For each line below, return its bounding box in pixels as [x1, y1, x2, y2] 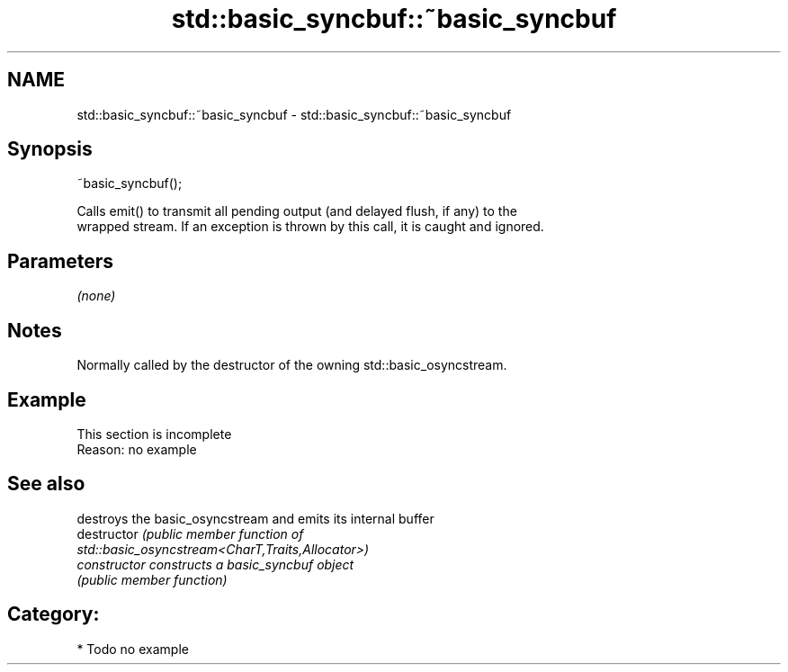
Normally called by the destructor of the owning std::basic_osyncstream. [76, 357, 507, 373]
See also [7, 472, 85, 496]
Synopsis [7, 138, 93, 161]
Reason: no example [76, 441, 197, 457]
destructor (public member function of [76, 525, 304, 542]
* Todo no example [76, 641, 189, 657]
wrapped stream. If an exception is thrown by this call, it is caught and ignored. [76, 219, 544, 235]
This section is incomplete [76, 426, 232, 442]
